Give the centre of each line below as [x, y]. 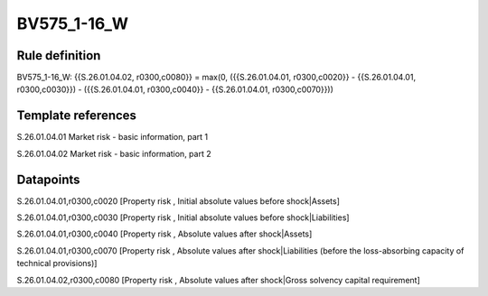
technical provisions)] [57, 264]
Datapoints [48, 179]
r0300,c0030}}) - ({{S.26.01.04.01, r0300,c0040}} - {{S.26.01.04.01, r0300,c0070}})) [175, 89]
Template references [77, 116]
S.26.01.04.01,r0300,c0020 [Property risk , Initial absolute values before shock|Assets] [178, 201]
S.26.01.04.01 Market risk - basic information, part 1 [113, 137]
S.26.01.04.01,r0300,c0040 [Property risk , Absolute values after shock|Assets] [164, 234]
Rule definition [59, 55]
